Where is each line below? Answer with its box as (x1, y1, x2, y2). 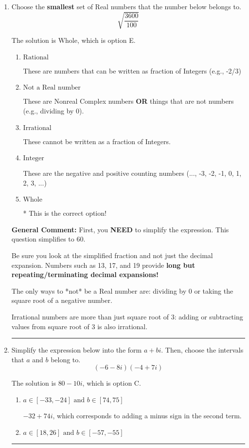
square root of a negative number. (11, 295, 112, 305)
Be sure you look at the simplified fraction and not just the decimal (11, 250, 213, 261)
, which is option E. (77, 35, 136, 45)
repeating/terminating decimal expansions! (11, 269, 159, 280)
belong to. (51, 354, 81, 364)
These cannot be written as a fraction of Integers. (23, 136, 171, 146)
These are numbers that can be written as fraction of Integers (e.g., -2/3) (23, 65, 242, 75)
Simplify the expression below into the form (11, 345, 142, 355)
